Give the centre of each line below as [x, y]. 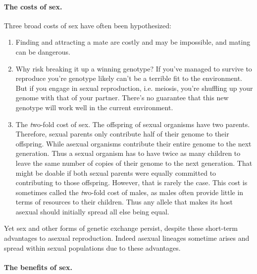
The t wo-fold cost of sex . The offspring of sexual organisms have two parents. [133, 124]
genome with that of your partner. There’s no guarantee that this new [122, 98]
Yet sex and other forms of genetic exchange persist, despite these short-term [121, 228]
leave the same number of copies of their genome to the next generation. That [134, 163]
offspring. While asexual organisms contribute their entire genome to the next [133, 143]
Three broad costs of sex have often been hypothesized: [88, 25]
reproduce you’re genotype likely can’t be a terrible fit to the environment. [129, 78]
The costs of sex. [33, 6]
